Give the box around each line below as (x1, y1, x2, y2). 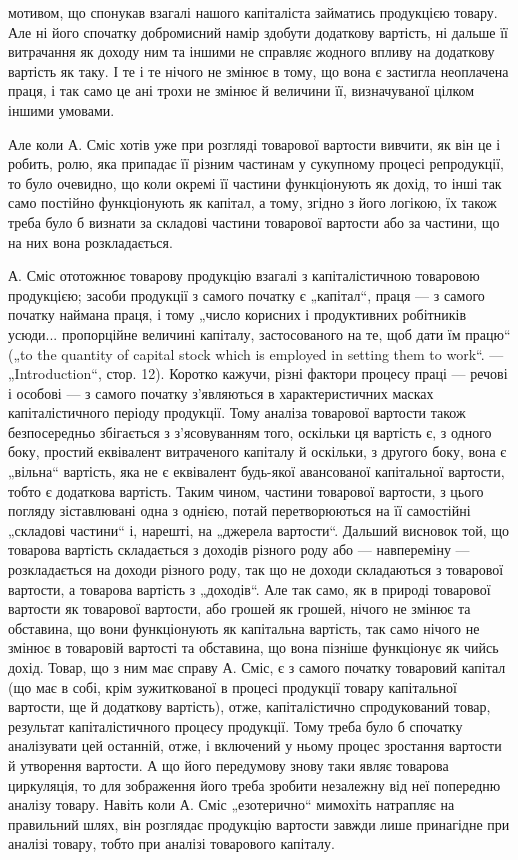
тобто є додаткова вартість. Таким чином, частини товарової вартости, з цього (8, 480, 484, 501)
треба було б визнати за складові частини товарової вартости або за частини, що (8, 211, 500, 232)
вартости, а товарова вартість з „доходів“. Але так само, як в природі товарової (8, 578, 491, 599)
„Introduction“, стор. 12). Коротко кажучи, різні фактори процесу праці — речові (8, 363, 508, 384)
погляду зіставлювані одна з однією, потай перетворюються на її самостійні (8, 500, 471, 521)
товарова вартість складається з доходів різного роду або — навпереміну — (8, 539, 470, 560)
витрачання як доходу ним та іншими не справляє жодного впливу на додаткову (8, 41, 495, 62)
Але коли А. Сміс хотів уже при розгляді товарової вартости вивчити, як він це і (8, 133, 501, 154)
